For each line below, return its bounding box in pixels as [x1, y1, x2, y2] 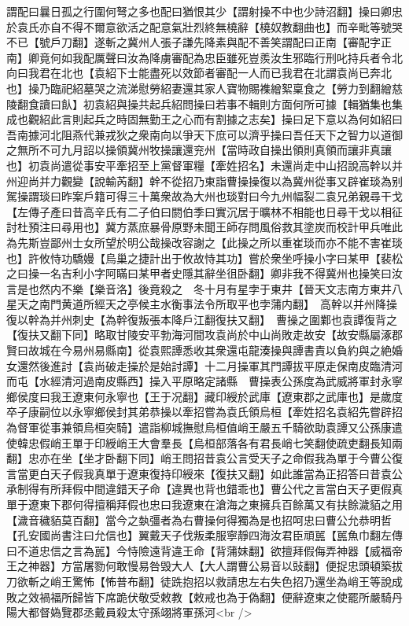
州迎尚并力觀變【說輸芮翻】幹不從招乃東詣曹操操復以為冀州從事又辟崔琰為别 [6, 172, 403, 189]
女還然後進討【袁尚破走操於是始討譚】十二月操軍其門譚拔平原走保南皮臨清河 [6, 357, 403, 374]
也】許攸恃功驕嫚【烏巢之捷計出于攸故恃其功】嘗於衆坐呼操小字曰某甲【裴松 [6, 249, 403, 266]
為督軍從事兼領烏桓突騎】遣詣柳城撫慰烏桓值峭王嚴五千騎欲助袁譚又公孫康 [6, 419, 392, 436]
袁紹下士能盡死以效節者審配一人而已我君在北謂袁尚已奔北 [94, 64, 392, 81]
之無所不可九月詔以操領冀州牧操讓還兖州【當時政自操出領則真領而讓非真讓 [6, 142, 392, 158]
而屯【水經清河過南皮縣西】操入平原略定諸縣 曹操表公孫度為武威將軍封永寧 [6, 373, 403, 389]
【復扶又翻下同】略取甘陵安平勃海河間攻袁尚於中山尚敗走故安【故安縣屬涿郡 [6, 326, 403, 343]
